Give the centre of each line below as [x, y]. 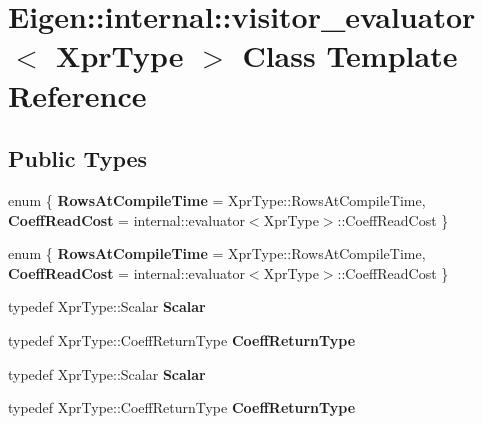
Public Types [78, 158]
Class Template [350, 55]
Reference [77, 94]
